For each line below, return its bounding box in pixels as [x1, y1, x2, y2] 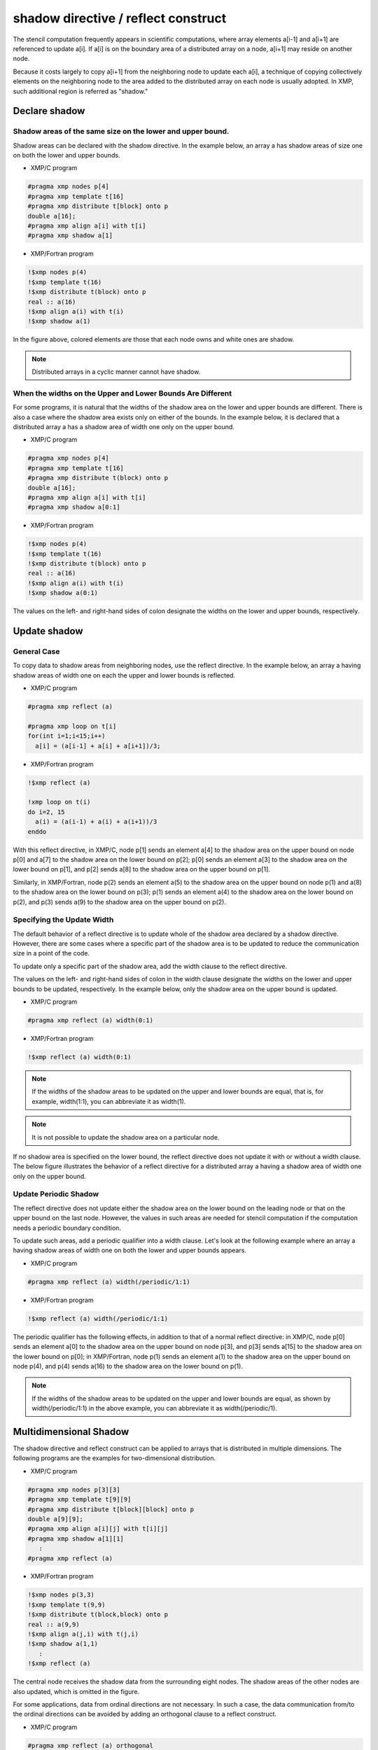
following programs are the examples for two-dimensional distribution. [13, 1454, 216, 1462]
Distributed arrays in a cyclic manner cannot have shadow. [31, 367, 201, 376]
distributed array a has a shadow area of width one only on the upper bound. [13, 422, 234, 430]
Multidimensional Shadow [13, 1425, 129, 1438]
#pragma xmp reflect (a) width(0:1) [27, 1016, 154, 1025]
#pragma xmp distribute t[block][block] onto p [27, 1505, 194, 1513]
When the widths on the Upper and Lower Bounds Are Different [13, 388, 232, 398]
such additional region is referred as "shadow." [13, 87, 148, 95]
